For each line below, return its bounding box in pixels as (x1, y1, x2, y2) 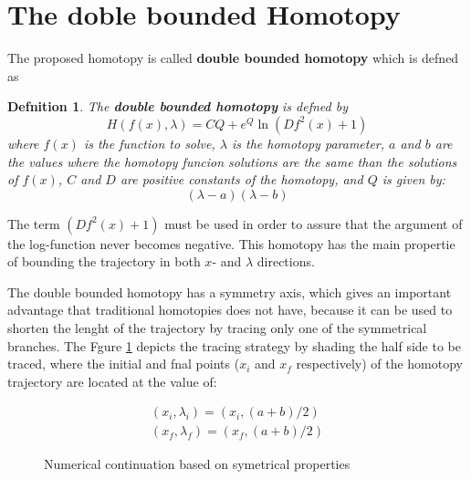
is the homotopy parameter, (231, 133, 385, 152)
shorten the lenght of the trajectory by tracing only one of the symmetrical (7, 318, 427, 338)
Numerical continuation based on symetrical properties (44, 453, 351, 473)
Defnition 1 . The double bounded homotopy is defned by (7, 97, 348, 116)
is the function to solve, (83, 133, 215, 152)
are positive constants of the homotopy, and (120, 170, 363, 189)
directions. (256, 252, 315, 271)
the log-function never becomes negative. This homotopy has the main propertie (7, 234, 455, 253)
